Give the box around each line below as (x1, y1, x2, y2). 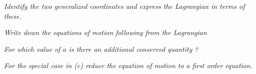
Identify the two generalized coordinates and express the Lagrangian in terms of (4, 1, 245, 11)
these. (4, 10, 21, 21)
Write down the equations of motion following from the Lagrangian (4, 27, 207, 37)
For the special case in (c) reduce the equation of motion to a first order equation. (4, 60, 253, 71)
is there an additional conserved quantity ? (69, 43, 198, 54)
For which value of (4, 43, 61, 54)
